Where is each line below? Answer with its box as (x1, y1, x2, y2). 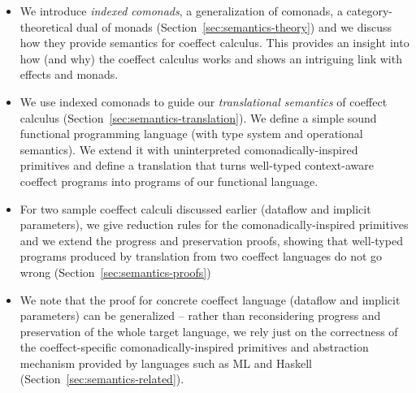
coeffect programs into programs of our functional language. (19, 172, 318, 189)
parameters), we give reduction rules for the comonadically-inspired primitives (19, 216, 409, 233)
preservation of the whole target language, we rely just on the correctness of (19, 322, 398, 339)
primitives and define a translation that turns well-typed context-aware (19, 157, 374, 174)
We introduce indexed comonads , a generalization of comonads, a (19, 2, 343, 19)
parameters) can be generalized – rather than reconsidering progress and (19, 307, 381, 324)
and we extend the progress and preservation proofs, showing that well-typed (19, 231, 403, 248)
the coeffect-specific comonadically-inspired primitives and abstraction (19, 339, 369, 356)
